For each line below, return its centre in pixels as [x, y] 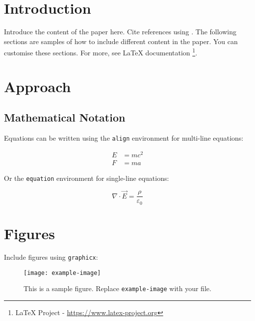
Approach [38, 86]
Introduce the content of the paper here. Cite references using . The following [120, 32]
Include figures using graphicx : [51, 257]
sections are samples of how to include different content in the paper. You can [121, 41]
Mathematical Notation [65, 117]
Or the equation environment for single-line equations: [87, 178]
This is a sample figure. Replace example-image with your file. [117, 288]
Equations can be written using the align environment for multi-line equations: [124, 138]
